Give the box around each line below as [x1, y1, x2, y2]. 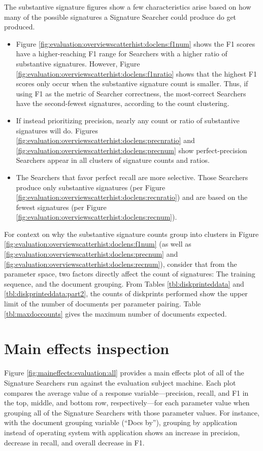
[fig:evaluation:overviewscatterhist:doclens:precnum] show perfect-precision [16, 145, 247, 155]
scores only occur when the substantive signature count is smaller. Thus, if [16, 78, 248, 89]
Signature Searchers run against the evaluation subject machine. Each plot [4, 377, 236, 388]
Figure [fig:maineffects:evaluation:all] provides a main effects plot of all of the [4, 367, 244, 378]
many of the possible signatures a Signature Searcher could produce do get [4, 11, 237, 22]
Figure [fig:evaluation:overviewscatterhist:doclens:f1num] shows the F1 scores [16, 38, 255, 49]
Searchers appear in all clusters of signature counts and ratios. [16, 155, 210, 165]
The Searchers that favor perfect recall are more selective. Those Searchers [16, 171, 248, 182]
